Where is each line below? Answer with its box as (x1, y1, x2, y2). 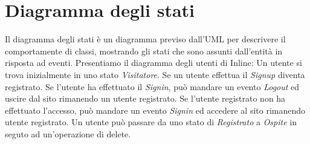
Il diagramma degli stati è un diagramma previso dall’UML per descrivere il (5, 33, 286, 45)
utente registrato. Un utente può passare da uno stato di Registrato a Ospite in (5, 116, 297, 128)
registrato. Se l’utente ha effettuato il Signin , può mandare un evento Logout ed (5, 80, 300, 93)
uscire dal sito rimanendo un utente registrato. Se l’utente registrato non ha (5, 92, 286, 105)
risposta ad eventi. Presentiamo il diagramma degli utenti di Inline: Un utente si (5, 56, 302, 69)
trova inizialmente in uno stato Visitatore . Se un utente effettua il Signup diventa (5, 68, 305, 80)
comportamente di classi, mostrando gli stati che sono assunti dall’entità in (5, 44, 283, 57)
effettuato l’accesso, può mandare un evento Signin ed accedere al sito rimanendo (5, 103, 306, 116)
